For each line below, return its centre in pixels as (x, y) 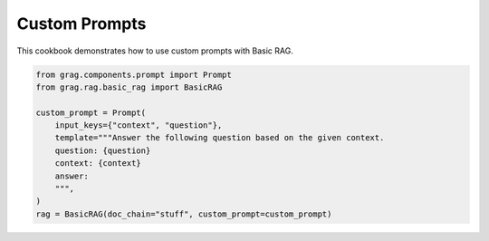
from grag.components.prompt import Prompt (134, 74)
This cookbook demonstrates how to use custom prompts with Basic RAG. (155, 51)
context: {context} (98, 164)
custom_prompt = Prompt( (91, 112)
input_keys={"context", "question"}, (139, 125)
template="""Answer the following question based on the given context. (220, 138)
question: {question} (103, 150)
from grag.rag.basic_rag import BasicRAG (129, 87)
